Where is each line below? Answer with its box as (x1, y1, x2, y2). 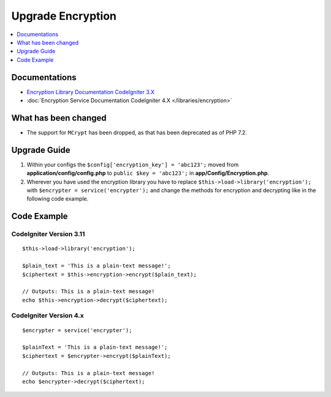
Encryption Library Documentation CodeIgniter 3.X (26, 88, 155, 95)
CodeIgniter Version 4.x (11, 311, 84, 320)
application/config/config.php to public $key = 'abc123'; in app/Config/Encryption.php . (26, 169, 270, 177)
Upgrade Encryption (11, 9, 116, 23)
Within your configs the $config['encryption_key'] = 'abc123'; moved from (26, 161, 239, 168)
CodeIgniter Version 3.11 (11, 230, 85, 239)
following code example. (26, 195, 89, 202)
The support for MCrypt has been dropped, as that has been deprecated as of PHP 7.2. (26, 128, 248, 136)
